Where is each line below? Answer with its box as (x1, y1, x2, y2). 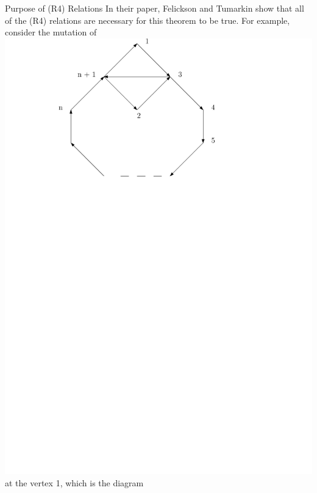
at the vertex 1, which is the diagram (5, 476, 144, 489)
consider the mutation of (5, 26, 97, 38)
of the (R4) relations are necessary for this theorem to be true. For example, (5, 13, 290, 26)
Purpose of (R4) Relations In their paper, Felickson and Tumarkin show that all (5, 2, 304, 14)
